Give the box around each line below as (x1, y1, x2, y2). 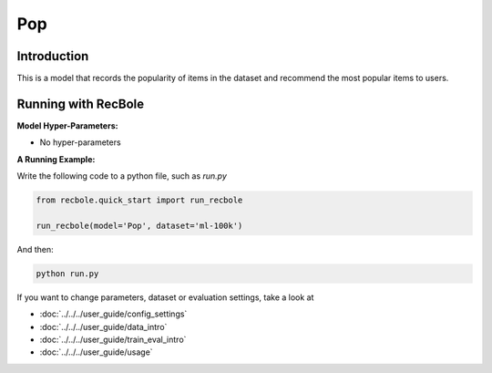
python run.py (36, 268, 99, 278)
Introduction (16, 48, 89, 64)
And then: (16, 243, 54, 254)
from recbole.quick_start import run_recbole (36, 195, 243, 205)
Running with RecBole (16, 96, 145, 111)
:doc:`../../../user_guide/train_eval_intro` (39, 334, 187, 346)
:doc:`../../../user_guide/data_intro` (39, 321, 168, 332)
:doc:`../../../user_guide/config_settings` (39, 308, 188, 319)
